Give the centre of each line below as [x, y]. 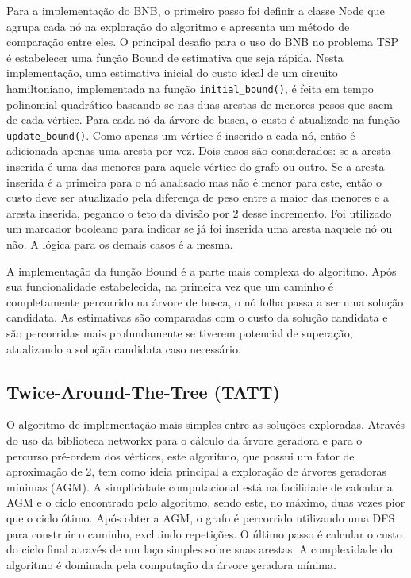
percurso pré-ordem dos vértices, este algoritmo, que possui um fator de [181, 455]
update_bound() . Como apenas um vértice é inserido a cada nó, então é [181, 135]
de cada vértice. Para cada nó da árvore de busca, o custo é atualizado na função [203, 119]
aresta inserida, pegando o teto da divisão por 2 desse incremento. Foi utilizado [199, 212]
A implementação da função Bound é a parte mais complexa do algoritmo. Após [202, 270]
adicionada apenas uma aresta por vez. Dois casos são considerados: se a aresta [199, 150]
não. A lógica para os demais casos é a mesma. [120, 244]
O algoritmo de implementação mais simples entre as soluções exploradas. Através [205, 424]
